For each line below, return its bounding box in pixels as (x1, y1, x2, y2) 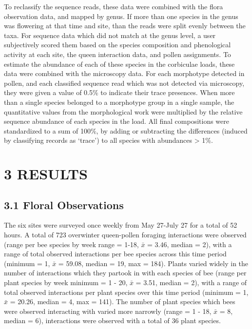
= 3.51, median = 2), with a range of (136, 277, 247, 288)
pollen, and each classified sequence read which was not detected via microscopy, (4, 77, 245, 88)
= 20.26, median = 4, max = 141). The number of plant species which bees (10, 296, 235, 307)
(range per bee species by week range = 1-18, (4, 239, 139, 249)
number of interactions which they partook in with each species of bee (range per (4, 268, 247, 278)
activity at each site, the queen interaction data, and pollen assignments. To (4, 49, 231, 59)
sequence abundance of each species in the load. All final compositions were (4, 116, 229, 126)
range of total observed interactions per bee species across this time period (4, 249, 227, 259)
